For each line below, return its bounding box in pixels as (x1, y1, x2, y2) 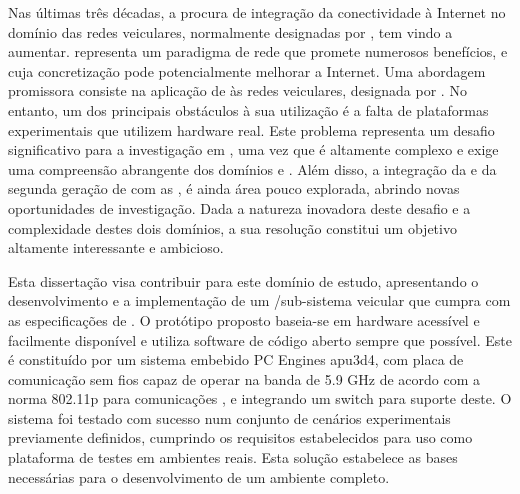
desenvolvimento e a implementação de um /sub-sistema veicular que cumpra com (8, 290, 511, 311)
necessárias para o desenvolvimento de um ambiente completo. (8, 466, 390, 487)
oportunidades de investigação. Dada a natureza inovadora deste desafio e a (8, 197, 471, 218)
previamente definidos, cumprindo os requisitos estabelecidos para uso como (8, 427, 473, 448)
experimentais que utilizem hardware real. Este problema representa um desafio (8, 119, 495, 140)
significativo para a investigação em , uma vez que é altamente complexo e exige (8, 139, 499, 160)
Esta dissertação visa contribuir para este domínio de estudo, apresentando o (8, 270, 479, 291)
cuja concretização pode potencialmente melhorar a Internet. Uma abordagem (8, 60, 486, 81)
